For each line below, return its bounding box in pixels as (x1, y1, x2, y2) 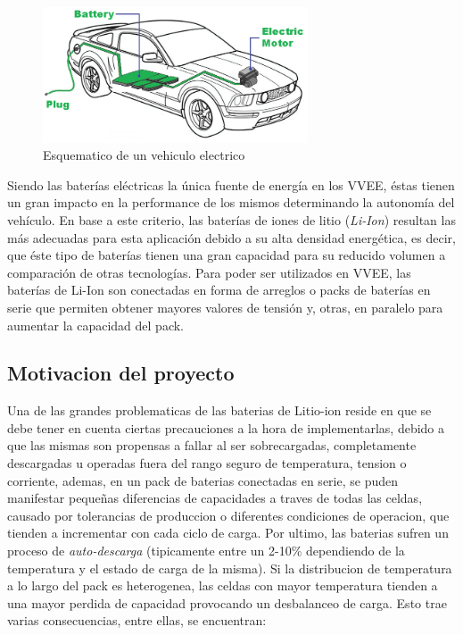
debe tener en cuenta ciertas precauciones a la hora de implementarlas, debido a (7, 418, 444, 437)
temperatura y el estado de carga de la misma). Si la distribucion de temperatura (7, 558, 452, 577)
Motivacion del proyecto (7, 359, 235, 387)
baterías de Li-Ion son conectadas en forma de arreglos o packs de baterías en (7, 280, 431, 299)
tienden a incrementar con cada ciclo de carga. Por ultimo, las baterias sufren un (7, 523, 449, 542)
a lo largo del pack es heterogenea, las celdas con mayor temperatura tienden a (7, 576, 438, 595)
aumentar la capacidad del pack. (7, 315, 184, 334)
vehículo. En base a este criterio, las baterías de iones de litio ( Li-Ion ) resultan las (7, 210, 456, 229)
